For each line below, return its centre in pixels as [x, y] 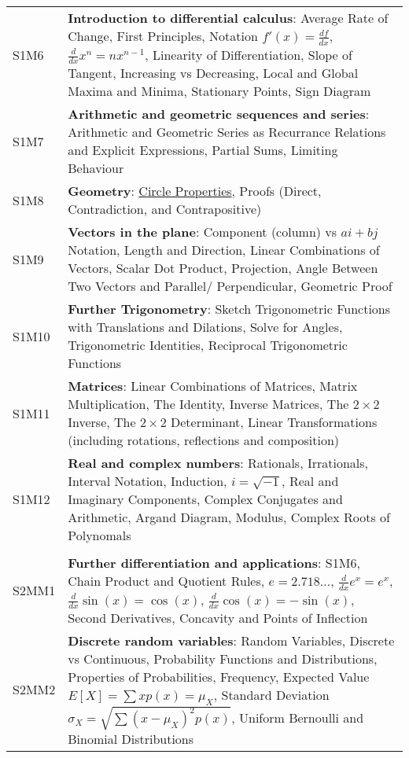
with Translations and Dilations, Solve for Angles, [205, 327]
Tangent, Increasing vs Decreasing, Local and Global [213, 73]
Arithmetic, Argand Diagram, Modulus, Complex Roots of [229, 517]
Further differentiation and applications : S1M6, [214, 563]
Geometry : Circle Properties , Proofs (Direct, [195, 191]
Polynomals [99, 535]
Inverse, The [102, 422]
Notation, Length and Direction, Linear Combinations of [224, 250]
